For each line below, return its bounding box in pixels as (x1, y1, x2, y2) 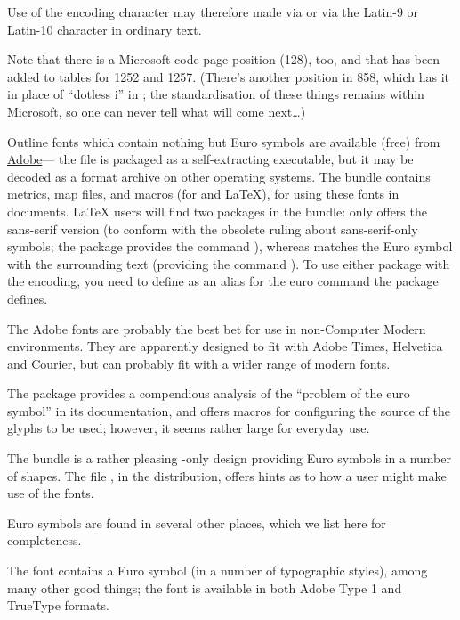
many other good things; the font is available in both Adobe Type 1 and (7, 578, 402, 597)
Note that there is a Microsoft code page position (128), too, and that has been (7, 50, 440, 69)
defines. (7, 289, 48, 307)
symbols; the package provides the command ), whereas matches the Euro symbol (7, 237, 453, 256)
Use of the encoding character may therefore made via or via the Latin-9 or (7, 3, 419, 20)
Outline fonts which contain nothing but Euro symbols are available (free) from (7, 132, 440, 151)
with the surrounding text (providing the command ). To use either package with (7, 254, 450, 273)
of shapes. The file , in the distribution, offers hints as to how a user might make (7, 466, 447, 485)
